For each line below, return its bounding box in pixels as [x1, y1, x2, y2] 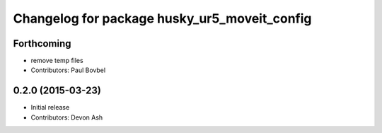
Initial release [30, 103, 70, 112]
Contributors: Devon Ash [30, 113, 103, 122]
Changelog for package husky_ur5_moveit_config [13, 11, 312, 26]
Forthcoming [13, 37, 71, 50]
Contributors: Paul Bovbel [30, 66, 106, 74]
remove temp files [30, 57, 84, 65]
